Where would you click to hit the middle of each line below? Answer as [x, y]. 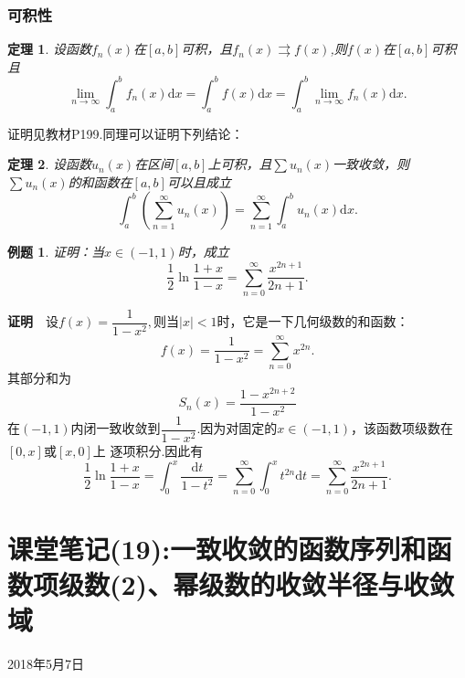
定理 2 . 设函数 [49, 164]
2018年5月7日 [46, 663]
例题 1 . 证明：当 [56, 252]
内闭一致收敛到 [116, 428]
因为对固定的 [239, 428]
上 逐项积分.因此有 [148, 450]
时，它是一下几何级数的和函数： [313, 321]
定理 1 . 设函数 [49, 49]
